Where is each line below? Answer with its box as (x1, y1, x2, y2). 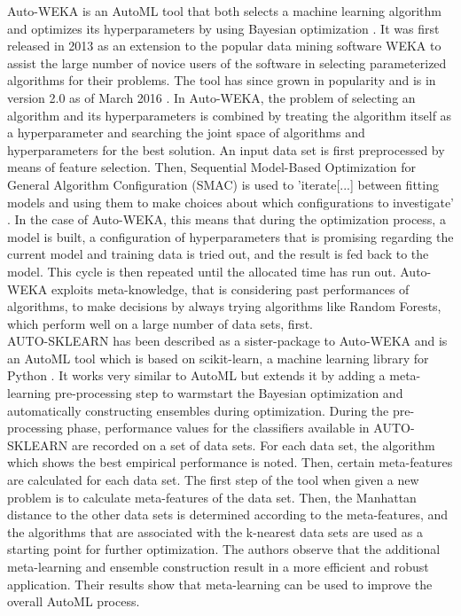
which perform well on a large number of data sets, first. (7, 314, 313, 332)
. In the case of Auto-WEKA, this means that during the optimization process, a (7, 210, 446, 229)
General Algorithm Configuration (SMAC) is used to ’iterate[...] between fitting (7, 175, 439, 193)
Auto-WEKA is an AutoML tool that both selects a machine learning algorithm (7, 2, 441, 19)
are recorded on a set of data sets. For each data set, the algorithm (71, 435, 435, 454)
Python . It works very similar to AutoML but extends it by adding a (7, 366, 386, 385)
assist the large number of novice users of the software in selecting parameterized (7, 53, 447, 72)
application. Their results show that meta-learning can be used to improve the (7, 574, 433, 593)
